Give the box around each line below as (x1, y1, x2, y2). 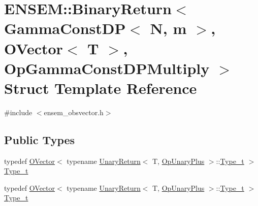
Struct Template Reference (4, 77, 197, 98)
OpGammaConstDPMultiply (4, 57, 210, 78)
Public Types (4, 131, 75, 147)
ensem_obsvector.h (44, 107, 104, 117)
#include (4, 107, 33, 117)
